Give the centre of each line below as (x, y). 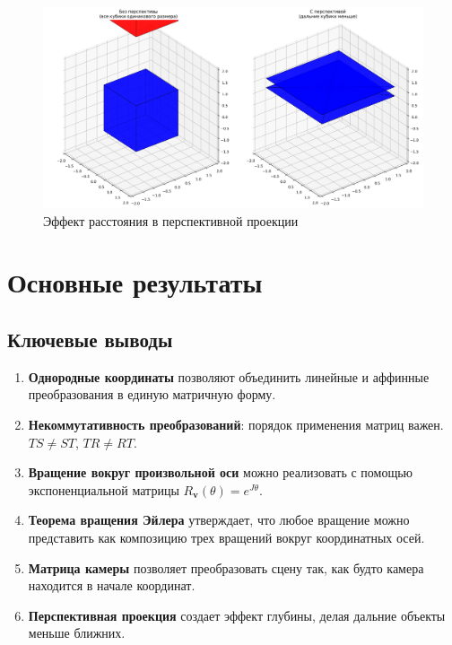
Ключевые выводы (90, 339)
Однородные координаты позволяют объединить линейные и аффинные (229, 376)
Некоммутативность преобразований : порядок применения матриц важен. (236, 424)
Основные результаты (135, 282)
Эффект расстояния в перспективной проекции (171, 220)
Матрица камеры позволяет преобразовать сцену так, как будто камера (226, 567)
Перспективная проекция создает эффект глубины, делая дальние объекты (237, 615)
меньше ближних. (77, 633)
